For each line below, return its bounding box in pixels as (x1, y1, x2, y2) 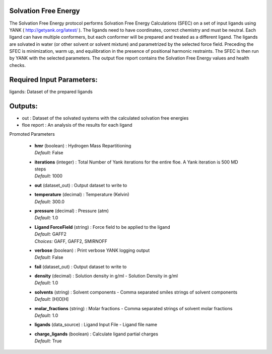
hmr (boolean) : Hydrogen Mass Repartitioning (34, 142, 131, 148)
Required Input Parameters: (9, 75, 98, 84)
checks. (9, 62, 26, 68)
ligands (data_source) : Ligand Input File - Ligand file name (34, 322, 157, 328)
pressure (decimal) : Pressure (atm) (34, 208, 109, 214)
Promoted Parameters (9, 131, 55, 137)
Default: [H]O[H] (34, 296, 69, 302)
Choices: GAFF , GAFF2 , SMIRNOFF (34, 238, 108, 244)
